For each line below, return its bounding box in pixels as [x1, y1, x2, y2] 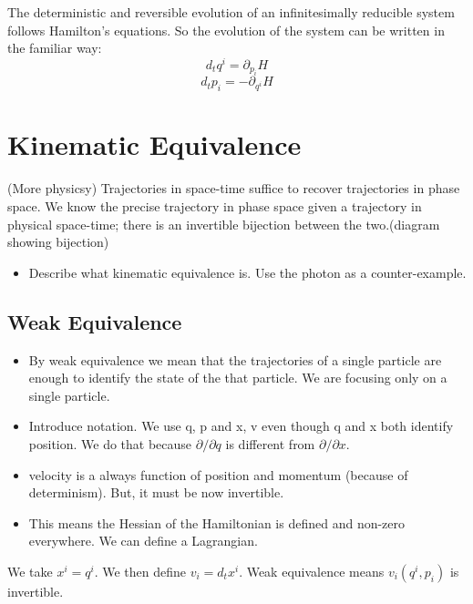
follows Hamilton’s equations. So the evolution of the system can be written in [7, 20, 445, 39]
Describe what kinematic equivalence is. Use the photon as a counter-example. [28, 262, 467, 282]
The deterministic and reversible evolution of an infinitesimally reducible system [7, 3, 455, 21]
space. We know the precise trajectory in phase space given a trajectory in [7, 197, 422, 215]
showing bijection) [7, 232, 109, 251]
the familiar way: [7, 38, 102, 57]
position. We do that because [28, 434, 192, 453]
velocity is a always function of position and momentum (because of [28, 465, 408, 484]
